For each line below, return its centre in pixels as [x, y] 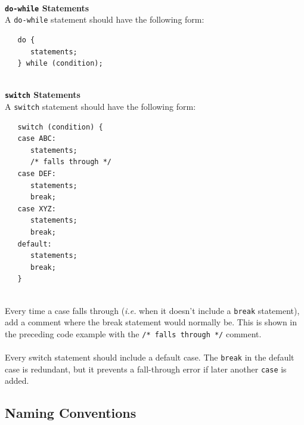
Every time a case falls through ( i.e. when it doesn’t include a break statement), [152, 310]
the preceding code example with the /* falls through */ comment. [133, 333]
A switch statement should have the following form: [100, 106]
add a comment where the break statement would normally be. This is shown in [151, 322]
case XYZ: [37, 209]
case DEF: [37, 173]
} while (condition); [60, 64]
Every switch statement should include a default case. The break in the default [150, 357]
